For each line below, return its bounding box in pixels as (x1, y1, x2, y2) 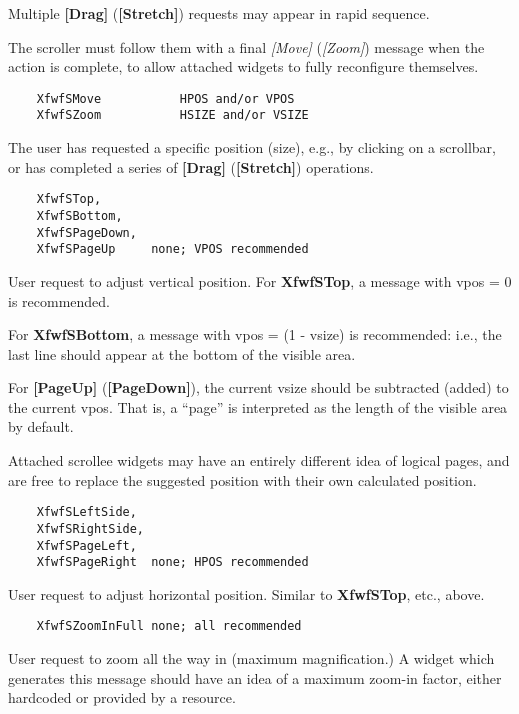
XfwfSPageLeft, (36, 538, 137, 553)
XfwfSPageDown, (36, 225, 137, 240)
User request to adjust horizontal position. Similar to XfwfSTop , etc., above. (8, 583, 485, 604)
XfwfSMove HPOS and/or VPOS (36, 91, 295, 106)
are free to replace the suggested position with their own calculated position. (8, 469, 477, 490)
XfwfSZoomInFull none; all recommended (36, 619, 302, 634)
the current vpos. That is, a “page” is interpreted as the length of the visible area (8, 396, 508, 417)
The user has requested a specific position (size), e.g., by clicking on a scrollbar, (8, 137, 496, 158)
